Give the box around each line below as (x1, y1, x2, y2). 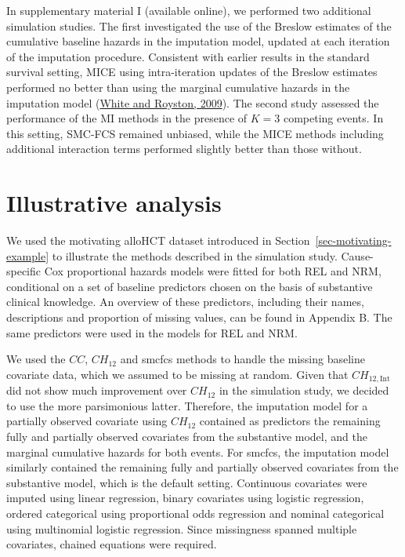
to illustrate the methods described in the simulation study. (52, 247, 338, 264)
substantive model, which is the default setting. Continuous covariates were (6, 474, 367, 490)
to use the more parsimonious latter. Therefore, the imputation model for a (6, 397, 368, 413)
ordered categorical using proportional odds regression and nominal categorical (6, 505, 385, 522)
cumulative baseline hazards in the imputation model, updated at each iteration (6, 33, 390, 49)
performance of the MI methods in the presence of (6, 110, 248, 126)
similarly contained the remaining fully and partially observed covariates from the (6, 459, 399, 475)
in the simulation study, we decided (219, 382, 389, 399)
